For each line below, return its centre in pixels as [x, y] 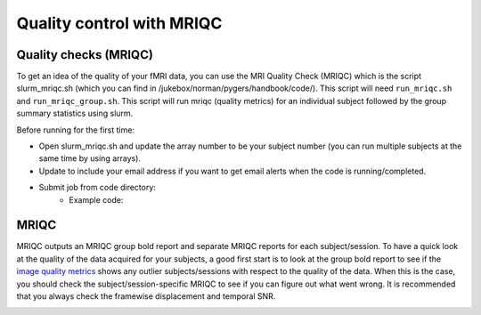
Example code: [96, 199]
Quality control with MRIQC [119, 23]
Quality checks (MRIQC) [85, 55]
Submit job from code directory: [97, 188]
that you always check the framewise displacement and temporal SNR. [146, 296]
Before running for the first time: [76, 130]
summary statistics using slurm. [75, 113]
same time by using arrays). [90, 158]
